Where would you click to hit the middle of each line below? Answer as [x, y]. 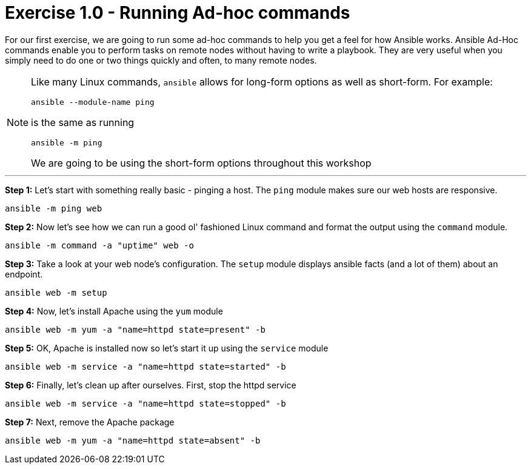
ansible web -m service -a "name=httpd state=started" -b [145, 366]
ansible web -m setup [56, 292]
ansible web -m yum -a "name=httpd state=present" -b [135, 329]
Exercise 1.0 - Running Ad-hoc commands [178, 13]
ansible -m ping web [54, 208]
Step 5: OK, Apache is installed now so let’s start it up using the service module [167, 348]
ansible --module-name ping [93, 102]
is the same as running [83, 122]
